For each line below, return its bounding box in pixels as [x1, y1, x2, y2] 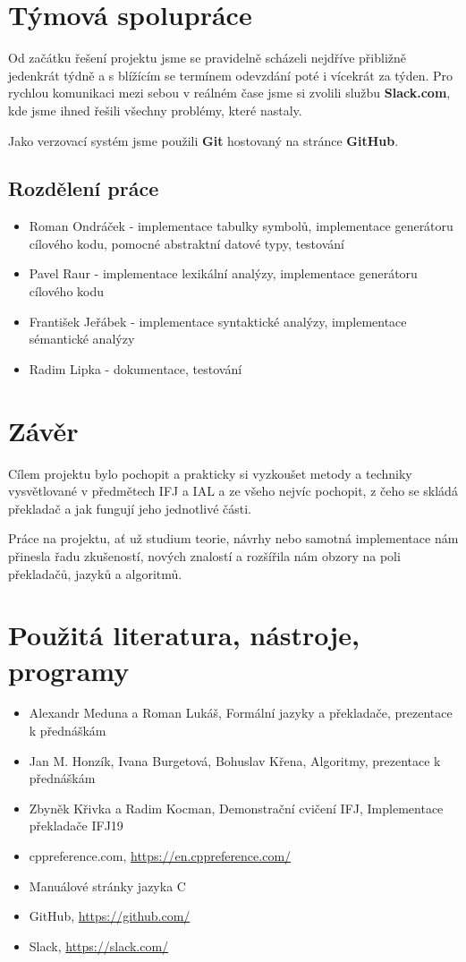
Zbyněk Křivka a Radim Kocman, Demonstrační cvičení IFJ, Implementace [29, 798, 444, 817]
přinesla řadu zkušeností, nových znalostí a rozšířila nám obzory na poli [8, 546, 401, 565]
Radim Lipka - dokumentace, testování [29, 359, 242, 378]
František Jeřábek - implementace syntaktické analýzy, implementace [29, 311, 407, 330]
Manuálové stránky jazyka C [29, 876, 186, 895]
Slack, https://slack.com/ [29, 936, 169, 955]
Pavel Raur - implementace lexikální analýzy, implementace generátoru [29, 264, 418, 283]
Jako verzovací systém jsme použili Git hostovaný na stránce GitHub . [8, 131, 399, 149]
